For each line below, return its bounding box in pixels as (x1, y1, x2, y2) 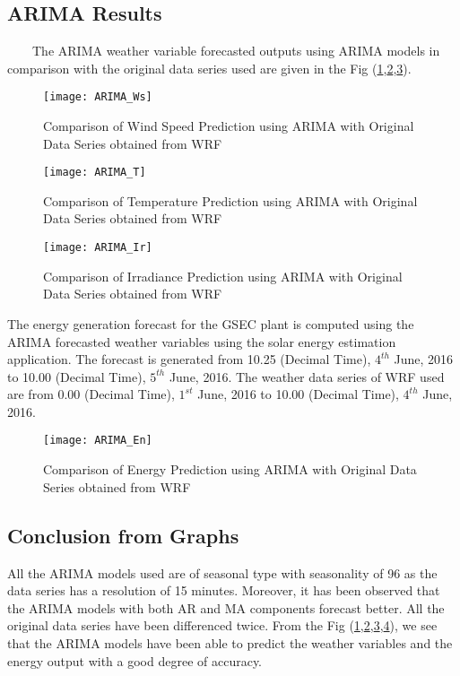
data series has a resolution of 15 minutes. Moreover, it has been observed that (7, 581, 440, 600)
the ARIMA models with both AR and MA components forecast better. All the (7, 598, 445, 617)
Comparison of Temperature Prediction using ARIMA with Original (43, 191, 418, 210)
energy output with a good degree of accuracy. (7, 651, 263, 670)
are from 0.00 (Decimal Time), (7, 385, 175, 403)
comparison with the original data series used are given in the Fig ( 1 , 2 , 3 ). (7, 58, 412, 77)
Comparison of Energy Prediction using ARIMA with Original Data (43, 460, 417, 479)
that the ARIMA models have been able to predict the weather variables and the (7, 633, 453, 652)
